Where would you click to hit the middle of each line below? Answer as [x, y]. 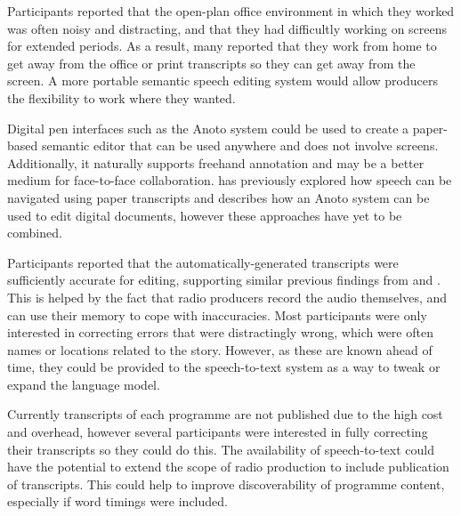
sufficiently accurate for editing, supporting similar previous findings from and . [224, 280]
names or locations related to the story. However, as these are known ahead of [220, 349]
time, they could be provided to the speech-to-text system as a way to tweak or [224, 367]
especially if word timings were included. [117, 501]
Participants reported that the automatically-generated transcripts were [203, 262]
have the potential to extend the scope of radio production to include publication [228, 467]
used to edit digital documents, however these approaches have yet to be [205, 215]
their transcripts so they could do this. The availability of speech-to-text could [221, 449]
